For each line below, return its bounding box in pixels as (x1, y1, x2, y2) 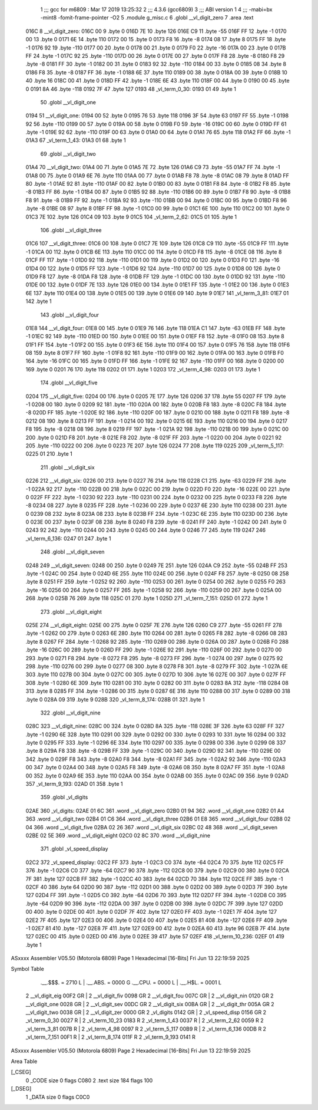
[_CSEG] (11, 1069, 32, 1076)
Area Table (11, 1058, 38, 1065)
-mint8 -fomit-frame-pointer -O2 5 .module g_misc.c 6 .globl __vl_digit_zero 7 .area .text (40, 14, 254, 21)
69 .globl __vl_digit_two (40, 150, 97, 157)
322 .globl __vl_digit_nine (40, 709, 101, 716)
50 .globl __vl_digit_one (40, 98, 97, 106)
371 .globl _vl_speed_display (40, 845, 108, 852)
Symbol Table (11, 966, 44, 973)
